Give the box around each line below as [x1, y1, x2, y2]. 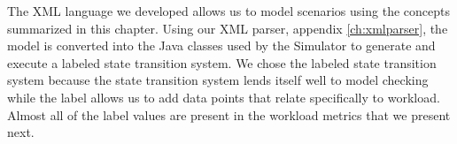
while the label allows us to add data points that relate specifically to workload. [7, 87, 440, 106]
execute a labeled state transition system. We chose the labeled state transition [7, 53, 437, 72]
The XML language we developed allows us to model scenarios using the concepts [7, 2, 450, 19]
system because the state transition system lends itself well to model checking [7, 71, 429, 89]
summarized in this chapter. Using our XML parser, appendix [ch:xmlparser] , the [7, 19, 448, 37]
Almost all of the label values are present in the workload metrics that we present [7, 105, 451, 124]
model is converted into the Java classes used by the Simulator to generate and [7, 36, 436, 55]
